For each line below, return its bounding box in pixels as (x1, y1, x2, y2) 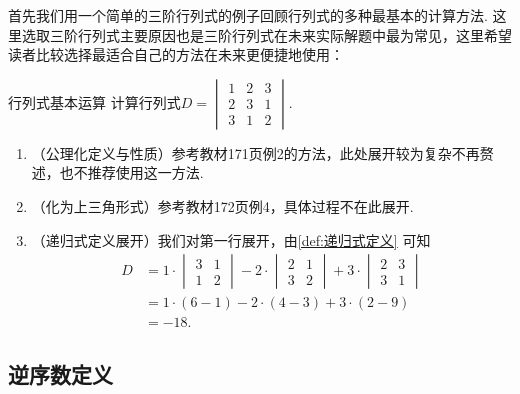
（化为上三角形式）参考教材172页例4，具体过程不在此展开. (31, 195, 414, 216)
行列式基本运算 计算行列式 (8, 91, 181, 112)
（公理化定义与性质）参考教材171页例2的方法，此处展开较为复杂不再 (31, 142, 480, 163)
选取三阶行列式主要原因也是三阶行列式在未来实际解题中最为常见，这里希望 (21, 24, 512, 45)
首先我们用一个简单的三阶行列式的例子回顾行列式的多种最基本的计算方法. (8, 5, 488, 25)
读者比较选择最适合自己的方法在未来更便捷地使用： (8, 44, 344, 65)
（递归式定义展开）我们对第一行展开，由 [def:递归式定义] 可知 (31, 229, 431, 250)
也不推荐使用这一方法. (59, 162, 204, 183)
